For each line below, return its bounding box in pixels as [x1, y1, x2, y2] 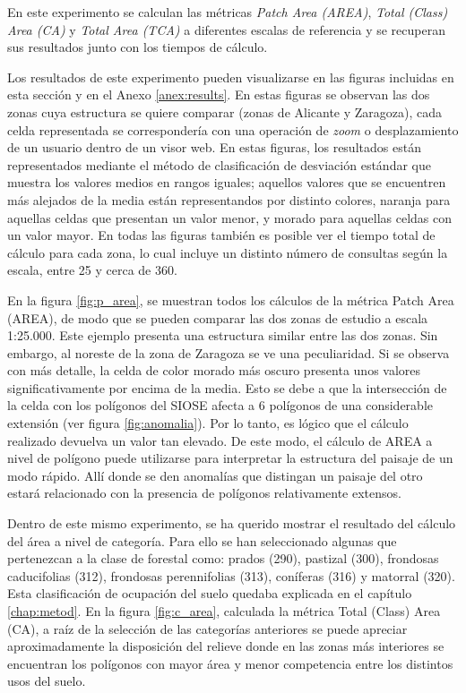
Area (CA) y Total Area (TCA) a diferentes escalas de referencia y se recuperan [7, 20, 445, 38]
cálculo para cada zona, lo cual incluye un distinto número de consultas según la [7, 243, 448, 261]
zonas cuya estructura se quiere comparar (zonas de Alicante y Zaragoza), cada [7, 102, 443, 121]
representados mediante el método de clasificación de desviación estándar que [7, 155, 431, 174]
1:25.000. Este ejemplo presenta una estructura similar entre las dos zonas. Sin [7, 326, 438, 345]
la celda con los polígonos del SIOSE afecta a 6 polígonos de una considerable [7, 396, 433, 415]
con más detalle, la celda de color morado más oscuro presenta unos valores [7, 361, 421, 380]
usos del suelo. [7, 672, 86, 690]
